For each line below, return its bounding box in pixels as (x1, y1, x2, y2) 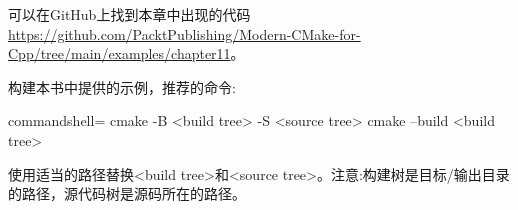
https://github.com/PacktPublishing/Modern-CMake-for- (8, 23, 361, 44)
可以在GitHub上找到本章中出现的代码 (8, 4, 251, 24)
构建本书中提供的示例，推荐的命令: (8, 76, 236, 97)
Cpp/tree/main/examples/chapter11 (8, 43, 231, 64)
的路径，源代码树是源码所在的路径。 (8, 183, 246, 204)
